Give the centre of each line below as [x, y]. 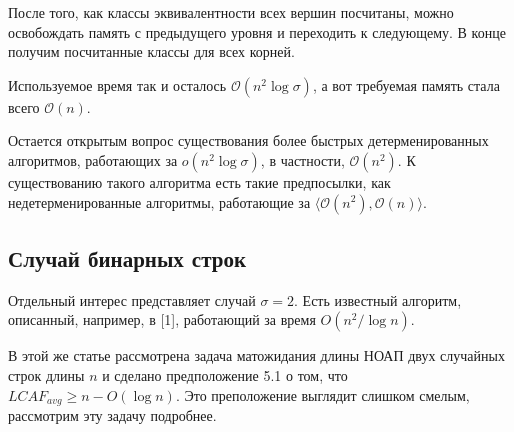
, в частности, [302, 159]
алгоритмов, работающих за [93, 159]
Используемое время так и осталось [117, 84]
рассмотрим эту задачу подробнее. [112, 415]
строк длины [46, 374]
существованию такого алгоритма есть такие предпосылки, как [199, 181]
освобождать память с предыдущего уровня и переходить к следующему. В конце [257, 31]
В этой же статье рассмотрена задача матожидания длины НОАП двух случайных [256, 355]
